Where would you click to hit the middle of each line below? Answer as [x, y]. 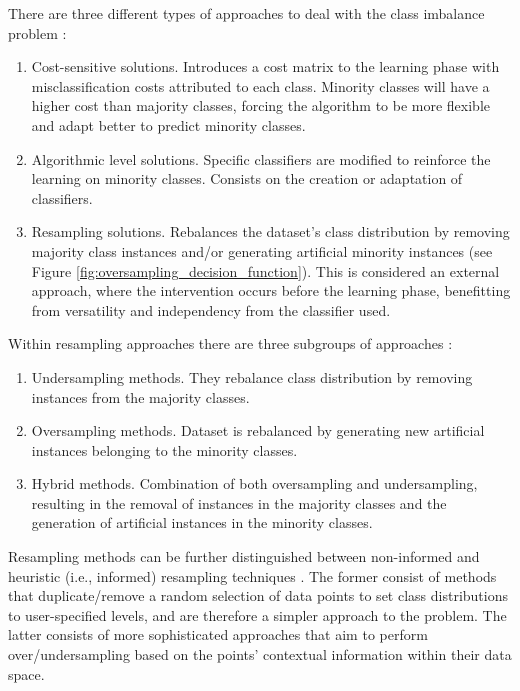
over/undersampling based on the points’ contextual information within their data [260, 654]
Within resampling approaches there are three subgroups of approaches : [230, 343]
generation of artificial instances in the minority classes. [202, 522]
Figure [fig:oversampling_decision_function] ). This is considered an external [265, 270]
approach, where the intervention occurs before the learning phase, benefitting [271, 290]
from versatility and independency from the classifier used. [211, 309]
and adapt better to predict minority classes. [168, 124]
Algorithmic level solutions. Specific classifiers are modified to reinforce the [261, 158]
